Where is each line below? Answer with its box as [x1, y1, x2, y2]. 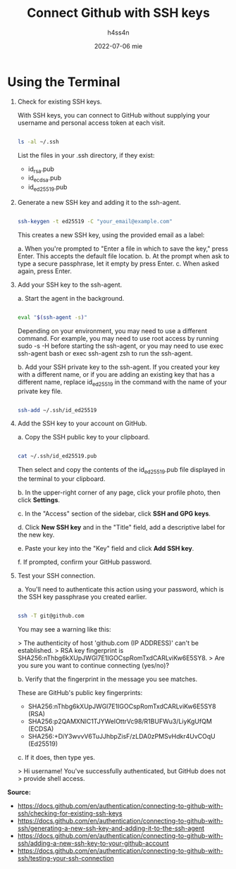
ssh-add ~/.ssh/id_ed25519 [17, 406, 97, 413]
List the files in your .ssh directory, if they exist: [17, 151, 155, 159]
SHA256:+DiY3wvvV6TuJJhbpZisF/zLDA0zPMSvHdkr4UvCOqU [27, 732, 216, 740]
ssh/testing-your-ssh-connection [17, 854, 114, 862]
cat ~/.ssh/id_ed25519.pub [17, 453, 97, 460]
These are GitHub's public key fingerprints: [17, 688, 143, 696]
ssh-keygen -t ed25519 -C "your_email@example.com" [17, 218, 173, 225]
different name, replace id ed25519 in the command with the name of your [17, 377, 227, 388]
